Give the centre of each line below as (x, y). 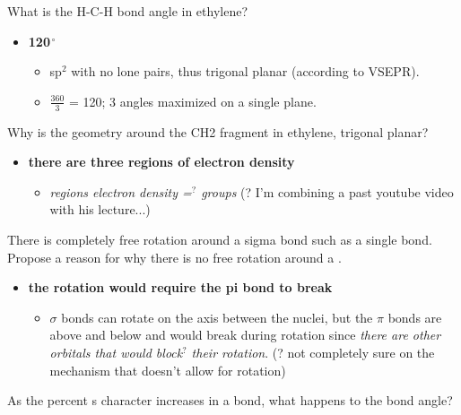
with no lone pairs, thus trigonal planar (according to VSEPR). (245, 71)
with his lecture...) (100, 209)
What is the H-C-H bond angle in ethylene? (128, 11)
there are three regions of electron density (161, 162)
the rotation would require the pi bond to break (180, 287)
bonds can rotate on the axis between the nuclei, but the (217, 317)
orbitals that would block (116, 352)
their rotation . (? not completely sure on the (313, 352)
